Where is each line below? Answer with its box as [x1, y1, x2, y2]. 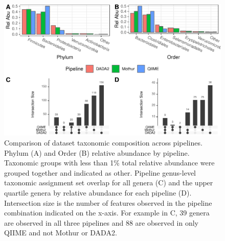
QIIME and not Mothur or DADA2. [4, 227, 117, 238]
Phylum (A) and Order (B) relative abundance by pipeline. [4, 147, 190, 158]
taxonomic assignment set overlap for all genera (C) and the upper [4, 177, 213, 188]
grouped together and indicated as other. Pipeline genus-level [4, 167, 196, 178]
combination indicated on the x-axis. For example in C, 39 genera [4, 207, 210, 218]
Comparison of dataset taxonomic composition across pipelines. [4, 137, 202, 148]
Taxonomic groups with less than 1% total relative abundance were [4, 157, 215, 168]
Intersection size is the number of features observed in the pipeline [4, 197, 212, 208]
